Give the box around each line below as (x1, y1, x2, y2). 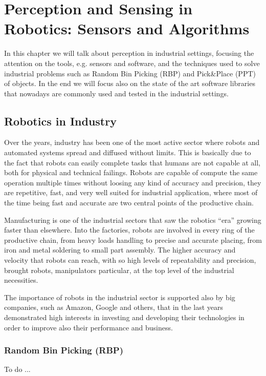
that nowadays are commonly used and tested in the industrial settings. (4, 88, 229, 98)
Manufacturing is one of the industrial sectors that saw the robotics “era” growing (4, 214, 261, 225)
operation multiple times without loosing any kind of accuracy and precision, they (4, 177, 261, 187)
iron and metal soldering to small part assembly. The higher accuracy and (4, 244, 236, 255)
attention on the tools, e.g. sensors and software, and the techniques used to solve (4, 57, 260, 68)
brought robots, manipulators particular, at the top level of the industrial (4, 264, 234, 275)
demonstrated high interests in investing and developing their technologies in (4, 311, 245, 322)
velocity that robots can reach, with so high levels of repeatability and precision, (4, 255, 256, 265)
